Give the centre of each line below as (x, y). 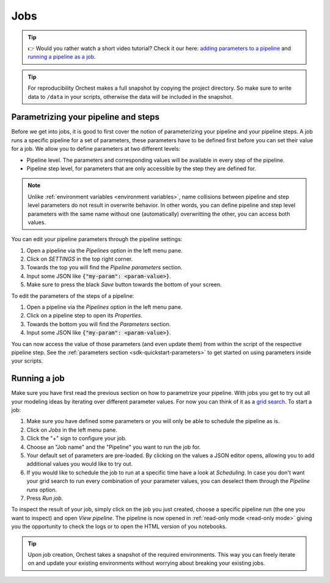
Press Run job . (45, 498)
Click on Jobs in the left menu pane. (72, 430)
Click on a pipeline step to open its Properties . (85, 316)
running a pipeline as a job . (62, 57)
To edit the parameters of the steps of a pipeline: (73, 295)
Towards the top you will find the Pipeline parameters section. (105, 267)
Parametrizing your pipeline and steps (86, 117)
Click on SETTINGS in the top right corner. (80, 259)
